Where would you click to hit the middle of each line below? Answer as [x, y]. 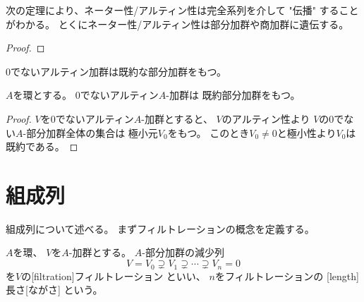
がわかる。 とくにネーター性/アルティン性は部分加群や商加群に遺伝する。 [177, 24]
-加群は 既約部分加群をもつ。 [233, 95]
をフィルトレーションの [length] [287, 276]
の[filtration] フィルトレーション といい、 [114, 276]
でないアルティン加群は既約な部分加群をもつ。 [119, 71]
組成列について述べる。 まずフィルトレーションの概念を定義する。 [160, 228]
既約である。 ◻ [42, 146]
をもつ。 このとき [208, 132]
